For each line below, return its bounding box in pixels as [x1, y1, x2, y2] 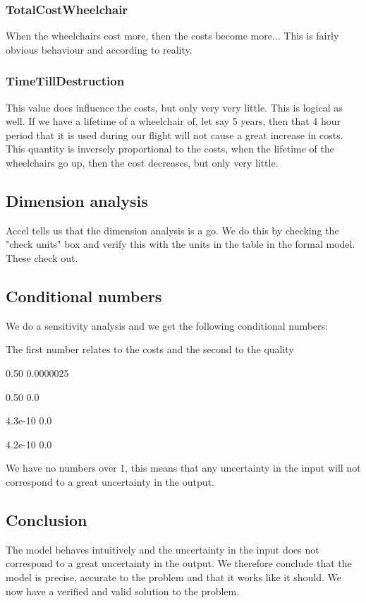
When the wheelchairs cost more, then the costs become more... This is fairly [6, 28, 339, 43]
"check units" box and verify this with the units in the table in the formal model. [6, 237, 355, 251]
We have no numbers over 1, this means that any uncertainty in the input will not [6, 460, 361, 475]
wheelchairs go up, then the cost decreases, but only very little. [6, 155, 279, 169]
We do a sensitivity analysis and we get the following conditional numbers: [6, 318, 328, 333]
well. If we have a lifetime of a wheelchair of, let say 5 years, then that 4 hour [6, 114, 341, 129]
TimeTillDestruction [6, 72, 125, 90]
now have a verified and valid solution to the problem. [6, 583, 240, 598]
